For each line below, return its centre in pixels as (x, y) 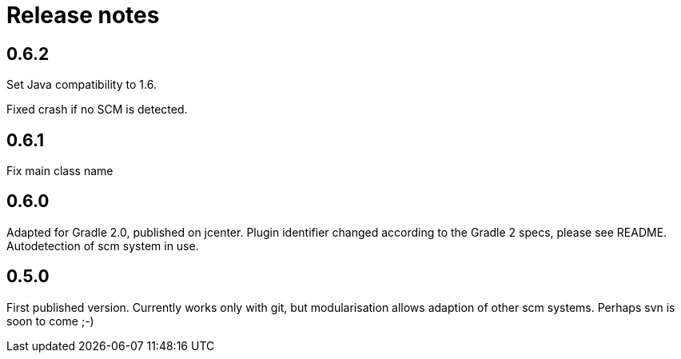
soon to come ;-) (50, 321)
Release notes (83, 15)
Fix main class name (60, 171)
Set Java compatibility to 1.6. (82, 85)
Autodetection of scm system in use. (103, 245)
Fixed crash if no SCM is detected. (97, 110)
